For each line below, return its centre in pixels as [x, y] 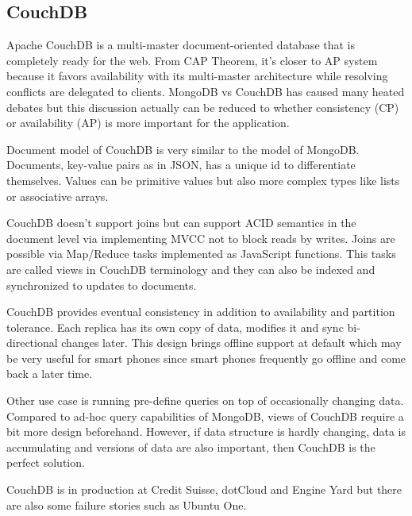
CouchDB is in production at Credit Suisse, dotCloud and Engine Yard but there [204, 489]
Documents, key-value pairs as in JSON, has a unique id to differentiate [181, 165]
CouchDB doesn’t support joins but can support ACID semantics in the [181, 223]
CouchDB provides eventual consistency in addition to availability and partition [201, 312]
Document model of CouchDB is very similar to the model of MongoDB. [183, 149]
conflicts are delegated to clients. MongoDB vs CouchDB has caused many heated [206, 91]
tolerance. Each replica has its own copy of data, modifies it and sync [175, 327]
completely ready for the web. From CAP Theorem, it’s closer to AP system [192, 60]
